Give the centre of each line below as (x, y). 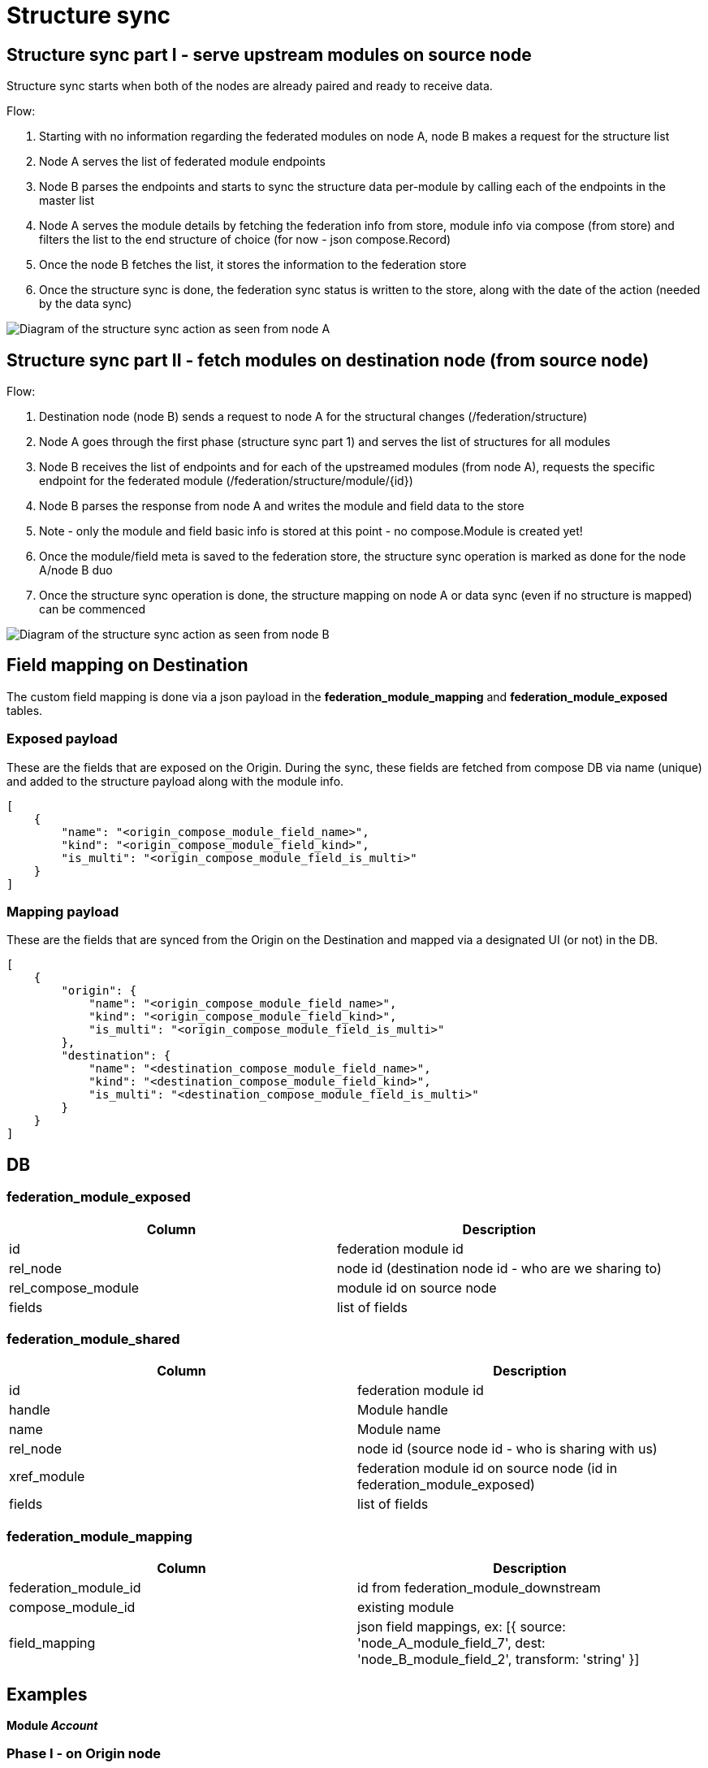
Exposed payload (62, 739)
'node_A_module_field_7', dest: (451, 1643)
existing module (406, 1608)
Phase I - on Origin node (84, 1754)
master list (67, 201)
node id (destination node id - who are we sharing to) (499, 1268)
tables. (25, 710)
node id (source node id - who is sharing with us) (507, 1449)
